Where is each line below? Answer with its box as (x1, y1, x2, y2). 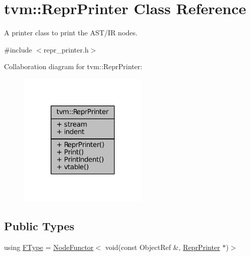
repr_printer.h (43, 44, 89, 55)
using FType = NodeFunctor (4, 241, 94, 252)
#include (4, 44, 32, 55)
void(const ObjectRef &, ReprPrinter (105, 241, 220, 252)
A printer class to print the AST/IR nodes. (4, 27, 138, 38)
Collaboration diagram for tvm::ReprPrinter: (4, 61, 142, 72)
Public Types (4, 218, 75, 233)
